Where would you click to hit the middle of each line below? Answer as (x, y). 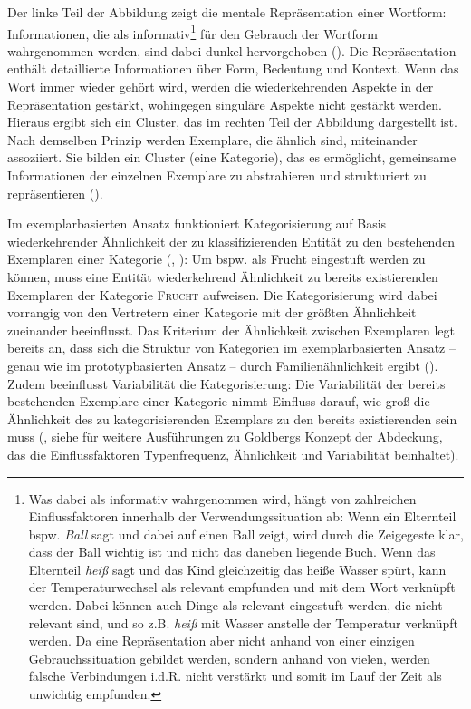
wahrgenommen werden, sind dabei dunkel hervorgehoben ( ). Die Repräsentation (232, 50)
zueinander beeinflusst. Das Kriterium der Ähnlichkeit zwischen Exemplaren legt (231, 330)
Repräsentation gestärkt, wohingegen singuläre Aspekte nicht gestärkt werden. (225, 104)
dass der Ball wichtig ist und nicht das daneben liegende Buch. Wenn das (232, 552)
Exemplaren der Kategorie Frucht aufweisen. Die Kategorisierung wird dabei (222, 294)
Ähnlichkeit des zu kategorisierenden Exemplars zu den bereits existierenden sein (232, 418)
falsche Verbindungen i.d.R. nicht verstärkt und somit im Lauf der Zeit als (235, 676)
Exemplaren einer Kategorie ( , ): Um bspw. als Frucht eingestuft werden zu (216, 259)
